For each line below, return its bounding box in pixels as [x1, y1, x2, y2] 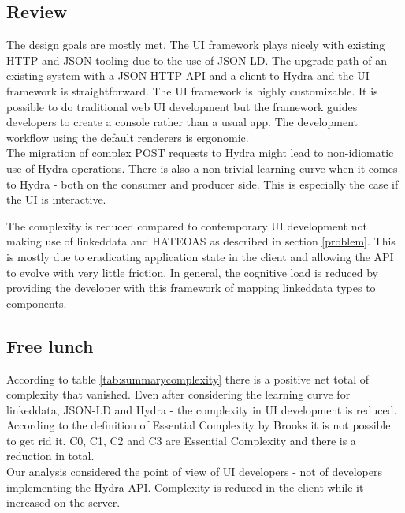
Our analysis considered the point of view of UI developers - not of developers [6, 463, 382, 480]
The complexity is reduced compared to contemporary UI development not [6, 217, 367, 234]
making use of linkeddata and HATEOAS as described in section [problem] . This [6, 233, 396, 249]
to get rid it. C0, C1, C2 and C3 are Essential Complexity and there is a [6, 432, 356, 448]
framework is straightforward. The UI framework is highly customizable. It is [6, 82, 378, 99]
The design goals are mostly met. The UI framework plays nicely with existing [6, 36, 385, 53]
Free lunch [6, 333, 94, 358]
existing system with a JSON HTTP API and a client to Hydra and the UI [6, 67, 370, 84]
